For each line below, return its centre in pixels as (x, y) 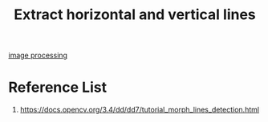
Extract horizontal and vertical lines (135, 15)
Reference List (57, 87)
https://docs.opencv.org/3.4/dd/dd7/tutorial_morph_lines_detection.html (139, 110)
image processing (38, 55)
